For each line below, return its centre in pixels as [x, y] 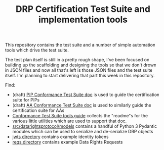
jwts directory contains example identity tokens [60, 137]
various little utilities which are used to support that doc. [69, 121]
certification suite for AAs [38, 110]
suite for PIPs [26, 100]
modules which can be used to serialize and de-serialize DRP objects [82, 132]
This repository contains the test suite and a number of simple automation [80, 45]
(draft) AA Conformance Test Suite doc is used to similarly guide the [82, 105]
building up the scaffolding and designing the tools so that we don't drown [81, 65]
